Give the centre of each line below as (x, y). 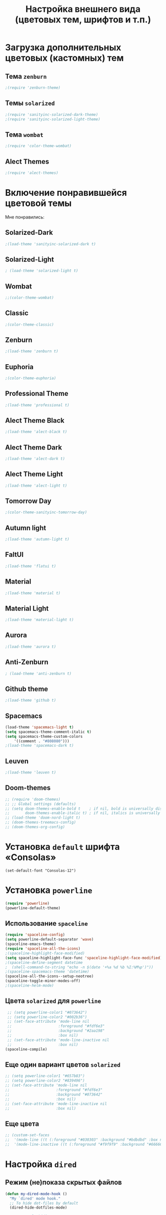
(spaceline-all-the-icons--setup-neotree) (49, 976)
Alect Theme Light (34, 474)
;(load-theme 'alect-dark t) (35, 459)
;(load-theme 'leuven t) (31, 773)
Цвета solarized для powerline (53, 1001)
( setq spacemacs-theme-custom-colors (44, 736)
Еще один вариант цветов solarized (63, 1065)
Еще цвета (22, 1124)
